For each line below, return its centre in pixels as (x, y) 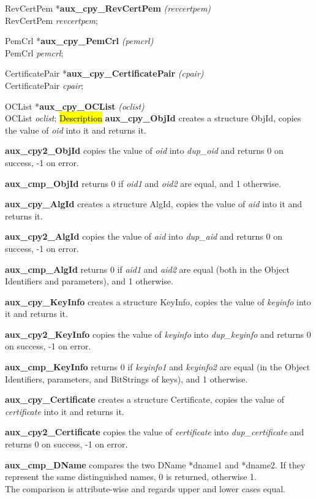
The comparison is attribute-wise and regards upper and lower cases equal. (145, 488)
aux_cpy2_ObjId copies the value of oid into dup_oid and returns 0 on (144, 150)
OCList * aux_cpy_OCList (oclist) (75, 106)
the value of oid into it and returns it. (76, 130)
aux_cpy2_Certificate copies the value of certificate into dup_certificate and (155, 432)
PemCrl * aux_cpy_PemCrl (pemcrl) (79, 41)
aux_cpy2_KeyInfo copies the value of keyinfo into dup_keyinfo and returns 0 (158, 334)
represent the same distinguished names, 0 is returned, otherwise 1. (131, 477)
